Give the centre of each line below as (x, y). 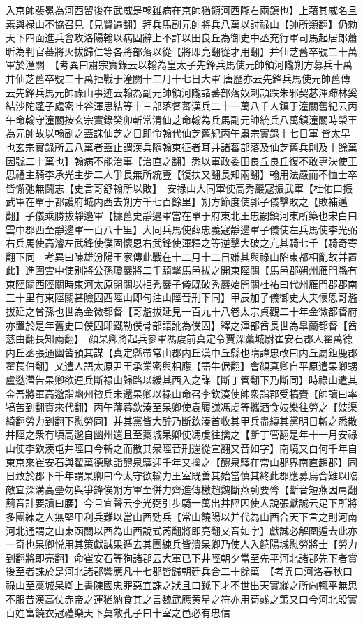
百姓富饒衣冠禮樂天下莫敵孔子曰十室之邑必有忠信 (118, 612)
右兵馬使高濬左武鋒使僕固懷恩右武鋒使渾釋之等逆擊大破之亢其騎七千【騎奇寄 (181, 243)
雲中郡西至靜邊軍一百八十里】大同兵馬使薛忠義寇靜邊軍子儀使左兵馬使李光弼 (181, 229)
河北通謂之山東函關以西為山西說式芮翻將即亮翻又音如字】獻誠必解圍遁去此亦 (181, 530)
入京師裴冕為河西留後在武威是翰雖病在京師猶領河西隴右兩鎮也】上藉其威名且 (181, 10)
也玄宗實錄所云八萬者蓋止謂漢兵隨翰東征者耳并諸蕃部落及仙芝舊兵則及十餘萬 (181, 146)
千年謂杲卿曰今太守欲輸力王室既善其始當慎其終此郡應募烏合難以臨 (206, 476)
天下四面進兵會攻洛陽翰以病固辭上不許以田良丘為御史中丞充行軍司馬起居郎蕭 (181, 37)
